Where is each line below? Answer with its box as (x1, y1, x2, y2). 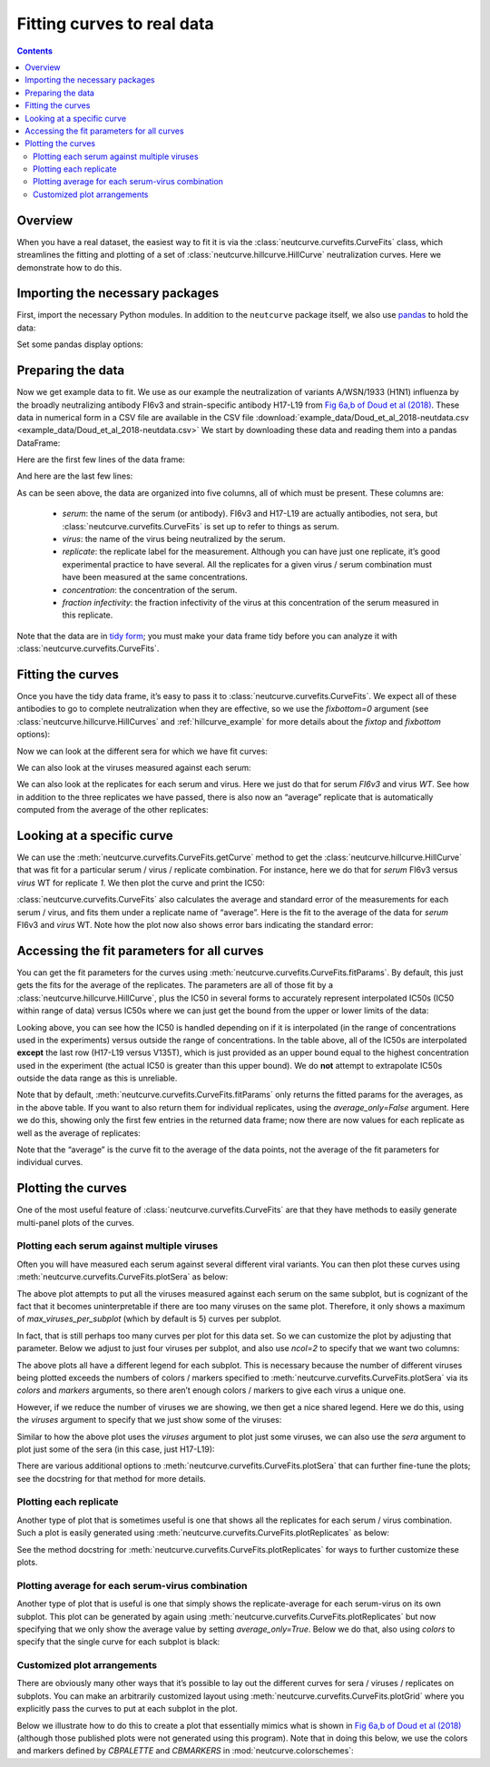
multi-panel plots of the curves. (16, 1217, 135, 1228)
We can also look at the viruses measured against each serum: (16, 763, 251, 774)
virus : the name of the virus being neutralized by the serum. (62, 534, 286, 545)
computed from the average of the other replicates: (16, 805, 209, 815)
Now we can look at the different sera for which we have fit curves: (16, 745, 268, 756)
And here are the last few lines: (16, 470, 133, 481)
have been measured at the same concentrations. (62, 572, 249, 583)
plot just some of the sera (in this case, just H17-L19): (16, 1444, 215, 1455)
